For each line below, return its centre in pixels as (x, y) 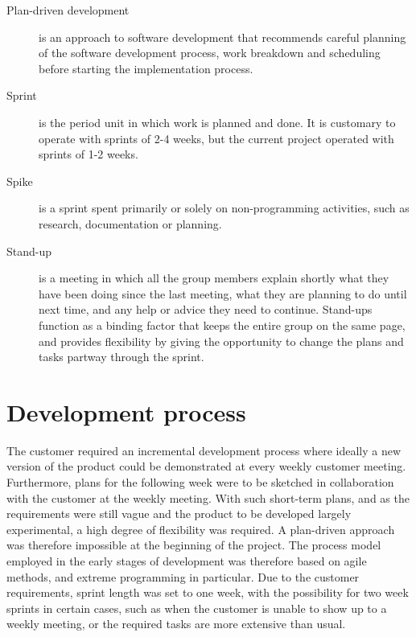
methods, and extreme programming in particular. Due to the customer (183, 576)
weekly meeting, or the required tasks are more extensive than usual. (176, 624)
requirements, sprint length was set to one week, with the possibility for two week (208, 592)
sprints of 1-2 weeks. (89, 154)
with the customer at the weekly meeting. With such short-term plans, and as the (208, 497)
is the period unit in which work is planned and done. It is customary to (217, 122)
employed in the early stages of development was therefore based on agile (187, 560)
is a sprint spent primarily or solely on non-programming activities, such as (224, 208)
